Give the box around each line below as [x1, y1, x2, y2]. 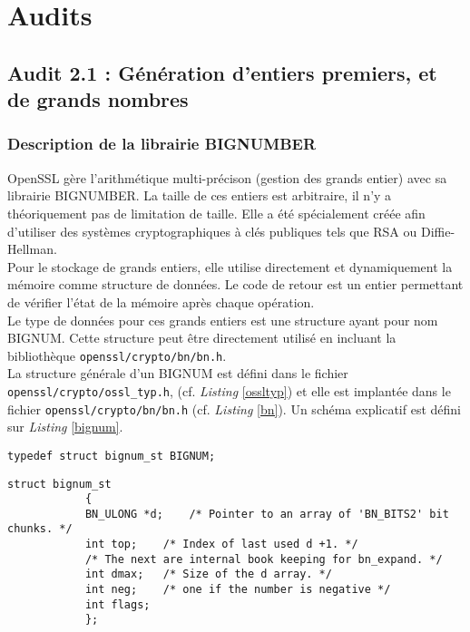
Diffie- [420, 221, 455, 240]
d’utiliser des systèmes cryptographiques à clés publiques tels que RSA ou [7, 221, 417, 240]
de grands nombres [7, 85, 189, 113]
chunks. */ [7, 522, 73, 536]
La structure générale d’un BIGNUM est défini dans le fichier [7, 364, 348, 383]
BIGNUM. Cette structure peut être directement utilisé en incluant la [7, 328, 397, 347]
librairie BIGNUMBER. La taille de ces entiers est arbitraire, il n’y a [7, 186, 392, 205]
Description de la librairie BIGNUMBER [7, 132, 316, 155]
